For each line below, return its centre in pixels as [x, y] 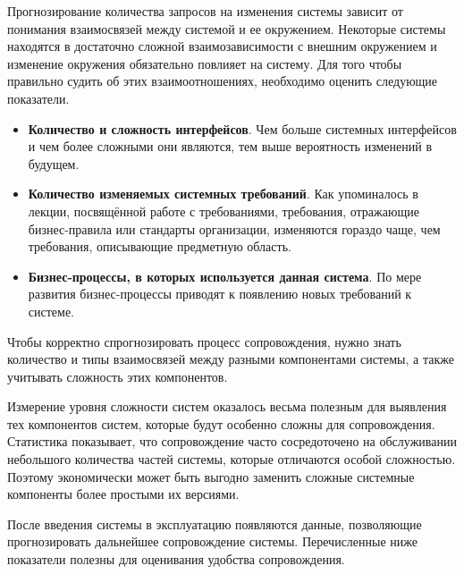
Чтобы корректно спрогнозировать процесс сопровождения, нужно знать [204, 341]
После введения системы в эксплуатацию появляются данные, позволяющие [215, 523]
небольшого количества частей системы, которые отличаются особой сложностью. [232, 459]
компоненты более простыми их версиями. [123, 494]
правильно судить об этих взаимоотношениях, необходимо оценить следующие [223, 81]
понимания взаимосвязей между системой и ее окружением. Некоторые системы [227, 28]
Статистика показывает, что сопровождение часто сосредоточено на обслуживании [232, 441]
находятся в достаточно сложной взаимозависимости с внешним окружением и [222, 46]
